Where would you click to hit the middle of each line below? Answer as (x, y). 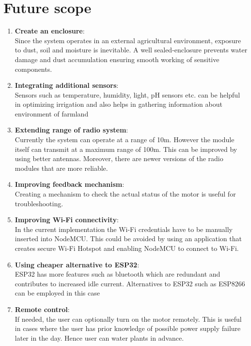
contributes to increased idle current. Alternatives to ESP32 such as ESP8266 (130, 283)
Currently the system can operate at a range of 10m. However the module (125, 140)
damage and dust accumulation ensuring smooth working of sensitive (117, 59)
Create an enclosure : (50, 31)
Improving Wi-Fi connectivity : (67, 220)
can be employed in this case (57, 293)
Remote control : (42, 309)
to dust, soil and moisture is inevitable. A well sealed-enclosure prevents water (131, 50)
